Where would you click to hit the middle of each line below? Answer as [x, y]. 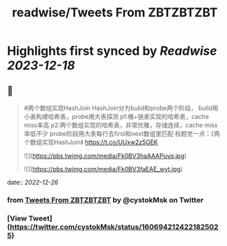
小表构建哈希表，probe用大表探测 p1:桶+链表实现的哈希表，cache [116, 117]
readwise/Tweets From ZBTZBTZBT [115, 13]
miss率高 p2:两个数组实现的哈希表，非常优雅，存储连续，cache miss [121, 125]
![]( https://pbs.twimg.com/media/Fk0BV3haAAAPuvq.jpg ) [105, 156]
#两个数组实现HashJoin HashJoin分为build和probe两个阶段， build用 [121, 108]
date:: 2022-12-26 [33, 182]
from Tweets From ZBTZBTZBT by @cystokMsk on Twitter [105, 200]
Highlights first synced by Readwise [112, 51]
